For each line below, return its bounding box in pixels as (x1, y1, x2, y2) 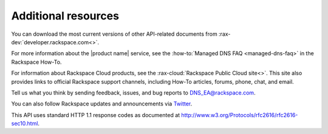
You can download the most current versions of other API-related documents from (11, 30, 218, 38)
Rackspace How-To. (11, 58, 62, 65)
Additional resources (11, 9, 120, 22)
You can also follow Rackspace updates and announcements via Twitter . (11, 100, 193, 107)
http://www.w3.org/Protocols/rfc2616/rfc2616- (181, 111, 298, 118)
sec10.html (11, 120, 38, 127)
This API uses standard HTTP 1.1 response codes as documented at (11, 111, 180, 118)
